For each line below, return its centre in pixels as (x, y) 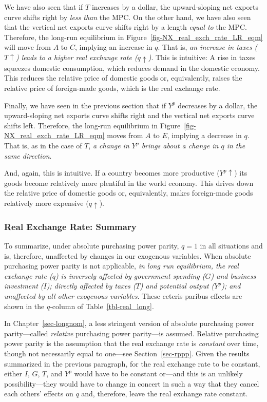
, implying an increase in (114, 47)
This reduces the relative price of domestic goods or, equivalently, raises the (123, 78)
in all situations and (231, 246)
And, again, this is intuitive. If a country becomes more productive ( (112, 173)
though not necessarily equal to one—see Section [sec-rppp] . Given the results (127, 353)
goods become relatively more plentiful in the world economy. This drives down (129, 183)
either (13, 374)
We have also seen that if (44, 7)
